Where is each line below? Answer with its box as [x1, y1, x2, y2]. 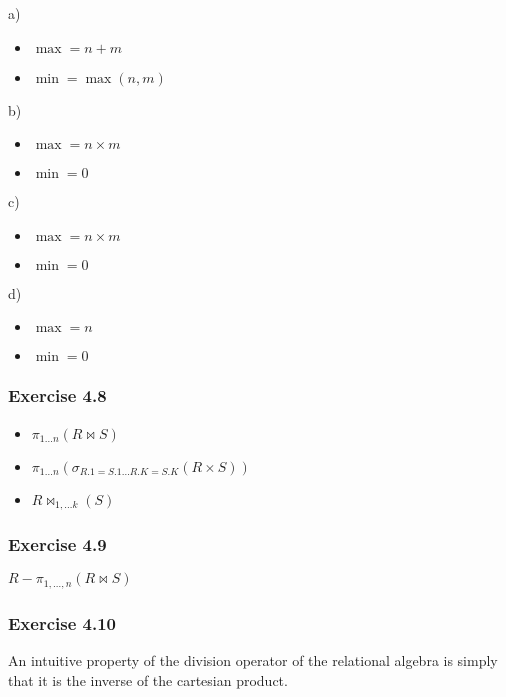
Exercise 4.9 [8, 531, 107, 556]
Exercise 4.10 [8, 610, 117, 635]
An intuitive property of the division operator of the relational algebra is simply [8, 649, 498, 670]
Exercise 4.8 [8, 383, 107, 408]
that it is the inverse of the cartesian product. [8, 669, 288, 690]
